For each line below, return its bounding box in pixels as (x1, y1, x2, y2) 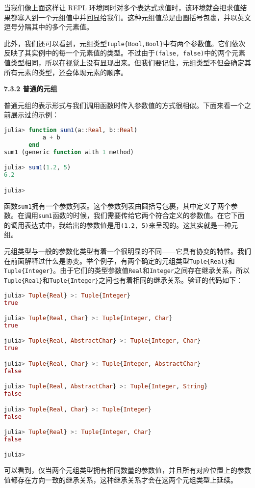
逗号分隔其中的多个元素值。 (4, 22, 93, 32)
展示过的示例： (10, 109, 59, 120)
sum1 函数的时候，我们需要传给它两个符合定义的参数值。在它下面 (38, 210, 245, 220)
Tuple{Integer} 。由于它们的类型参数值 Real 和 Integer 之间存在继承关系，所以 (4, 265, 250, 275)
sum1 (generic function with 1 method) (4, 148, 134, 156)
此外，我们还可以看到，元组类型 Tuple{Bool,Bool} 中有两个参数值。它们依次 (4, 38, 246, 48)
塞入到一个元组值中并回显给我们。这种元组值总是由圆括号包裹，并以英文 (17, 12, 251, 22)
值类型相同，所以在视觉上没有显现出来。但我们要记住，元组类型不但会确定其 (4, 57, 251, 68)
